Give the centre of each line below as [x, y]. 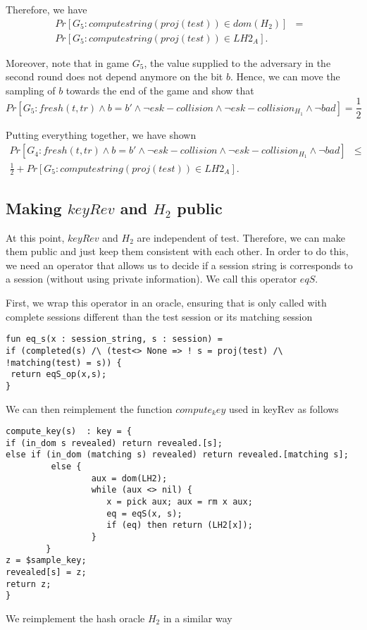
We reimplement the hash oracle [75, 618]
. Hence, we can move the [285, 76]
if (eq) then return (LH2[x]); [180, 525]
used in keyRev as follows [284, 408]
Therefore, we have [46, 9]
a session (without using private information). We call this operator [151, 279]
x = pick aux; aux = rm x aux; [180, 502]
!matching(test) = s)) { [64, 363]
